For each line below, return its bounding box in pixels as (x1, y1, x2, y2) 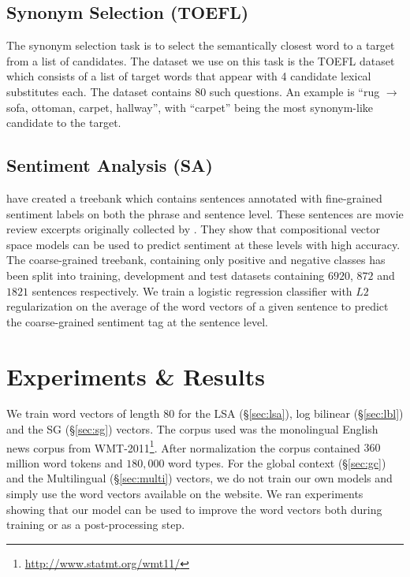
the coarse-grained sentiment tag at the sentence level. (6, 313, 268, 329)
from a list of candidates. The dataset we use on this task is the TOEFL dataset (6, 52, 395, 69)
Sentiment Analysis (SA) (6, 153, 213, 177)
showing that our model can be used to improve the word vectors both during (6, 501, 382, 517)
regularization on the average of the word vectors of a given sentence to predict (6, 298, 389, 315)
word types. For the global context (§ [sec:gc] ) (168, 454, 386, 471)
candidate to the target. (6, 114, 121, 131)
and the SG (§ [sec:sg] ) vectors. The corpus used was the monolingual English (6, 421, 378, 437)
